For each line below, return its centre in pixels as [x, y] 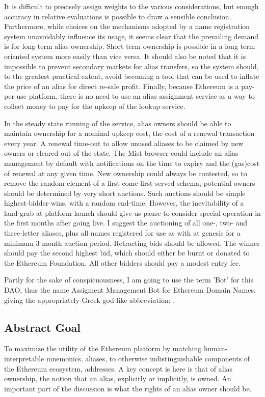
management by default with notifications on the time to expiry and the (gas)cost [132, 163]
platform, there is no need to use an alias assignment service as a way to [142, 96]
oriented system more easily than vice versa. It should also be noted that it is [125, 56]
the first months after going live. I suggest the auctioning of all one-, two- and [126, 223]
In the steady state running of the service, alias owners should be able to [118, 123]
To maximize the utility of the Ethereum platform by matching [103, 348]
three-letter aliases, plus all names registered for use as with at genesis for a [122, 233]
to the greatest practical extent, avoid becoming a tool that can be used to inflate [132, 76]
